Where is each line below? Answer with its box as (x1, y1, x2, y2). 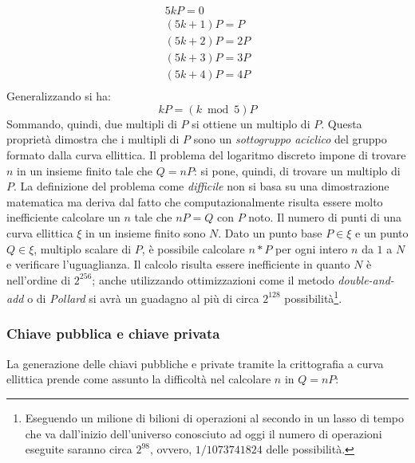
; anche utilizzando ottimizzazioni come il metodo (92, 271, 334, 288)
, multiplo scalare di (34, 240, 132, 257)
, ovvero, (150, 441, 192, 457)
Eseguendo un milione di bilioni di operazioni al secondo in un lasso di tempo (25, 409, 405, 426)
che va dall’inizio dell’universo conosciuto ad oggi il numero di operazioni (25, 425, 382, 441)
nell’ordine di (6, 271, 71, 288)
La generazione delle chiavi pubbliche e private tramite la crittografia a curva (6, 355, 384, 371)
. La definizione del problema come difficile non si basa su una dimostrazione (14, 178, 389, 194)
